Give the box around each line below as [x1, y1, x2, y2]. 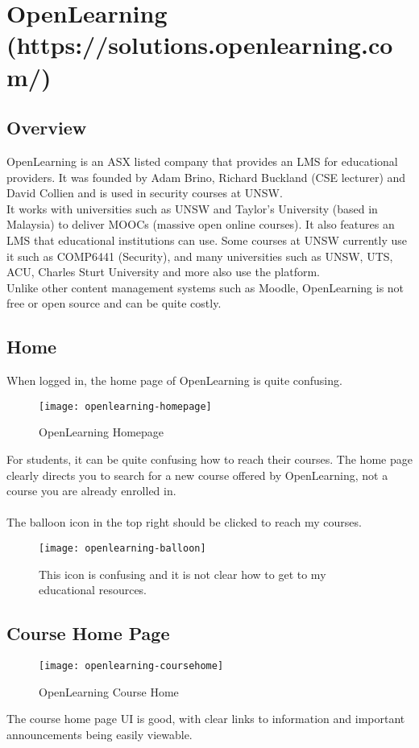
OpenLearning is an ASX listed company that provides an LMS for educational [6, 152, 398, 169]
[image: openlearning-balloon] [39, 542, 206, 554]
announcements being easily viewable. [6, 725, 193, 742]
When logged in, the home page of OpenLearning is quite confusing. [6, 372, 342, 389]
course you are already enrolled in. [6, 482, 176, 499]
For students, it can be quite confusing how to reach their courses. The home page [6, 450, 413, 467]
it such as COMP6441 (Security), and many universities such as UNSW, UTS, [6, 247, 393, 264]
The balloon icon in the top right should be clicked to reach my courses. [6, 514, 362, 531]
